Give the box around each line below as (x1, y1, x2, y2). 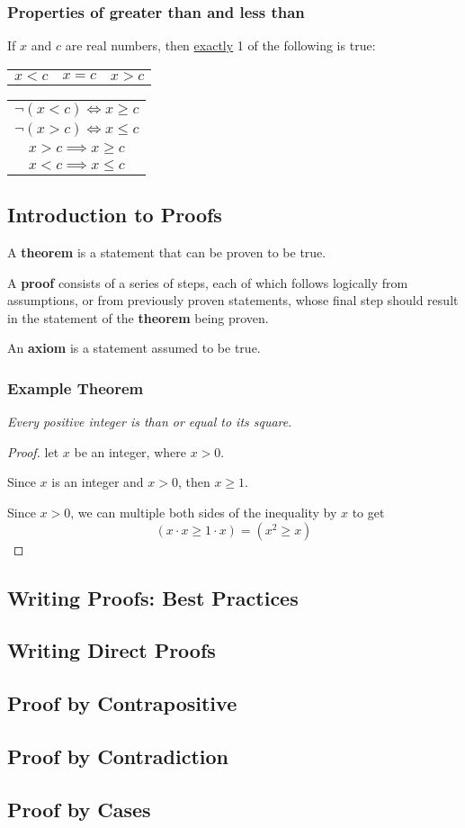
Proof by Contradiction (7, 742, 229, 769)
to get (352, 502, 385, 521)
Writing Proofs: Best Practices (7, 583, 299, 611)
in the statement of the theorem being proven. (7, 308, 269, 327)
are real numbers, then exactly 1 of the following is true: (65, 36, 376, 55)
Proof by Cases (7, 795, 151, 823)
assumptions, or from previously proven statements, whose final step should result (7, 291, 459, 310)
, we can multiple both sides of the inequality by (70, 502, 337, 521)
